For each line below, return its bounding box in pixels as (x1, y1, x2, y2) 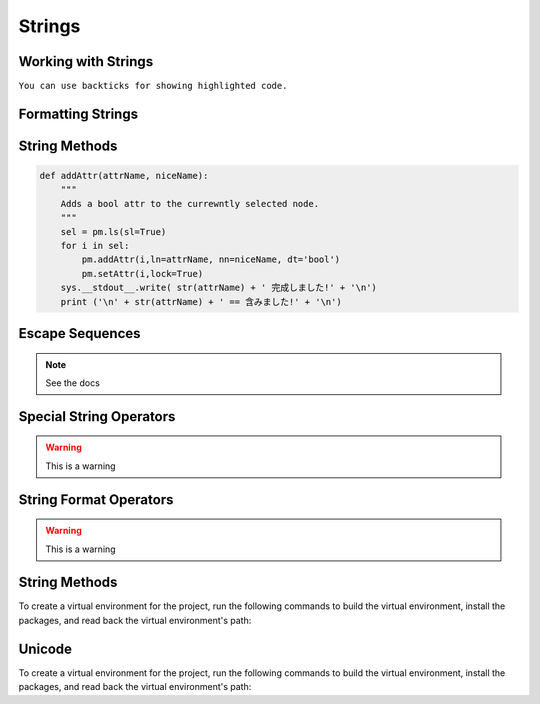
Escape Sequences (18, 325, 141, 342)
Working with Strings (18, 53, 154, 70)
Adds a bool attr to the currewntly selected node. (60, 198, 320, 209)
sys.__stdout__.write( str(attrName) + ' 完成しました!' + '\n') (60, 282, 377, 294)
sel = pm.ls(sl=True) (60, 226, 167, 237)
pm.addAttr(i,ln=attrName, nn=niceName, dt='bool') (81, 254, 341, 265)
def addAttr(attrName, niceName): (39, 170, 209, 182)
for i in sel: (60, 240, 130, 252)
